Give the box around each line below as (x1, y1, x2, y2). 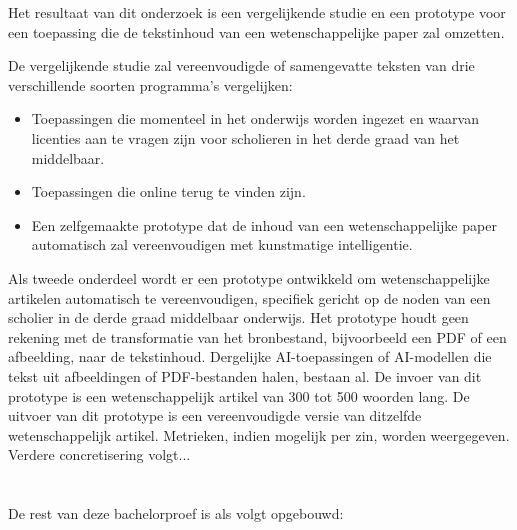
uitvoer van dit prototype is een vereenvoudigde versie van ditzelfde (8, 405, 422, 426)
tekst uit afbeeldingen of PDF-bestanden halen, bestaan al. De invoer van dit (8, 365, 482, 386)
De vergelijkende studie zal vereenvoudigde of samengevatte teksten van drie (8, 55, 475, 76)
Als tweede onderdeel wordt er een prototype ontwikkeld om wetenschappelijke (8, 267, 490, 288)
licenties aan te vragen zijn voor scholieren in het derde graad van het (31, 127, 460, 148)
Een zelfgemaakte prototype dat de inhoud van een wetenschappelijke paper (31, 214, 497, 235)
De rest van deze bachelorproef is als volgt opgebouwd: (8, 503, 344, 524)
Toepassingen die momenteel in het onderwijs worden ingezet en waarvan (31, 108, 479, 129)
